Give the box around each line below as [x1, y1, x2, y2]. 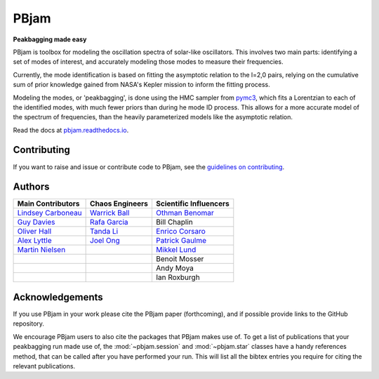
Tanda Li [90, 227, 119, 237]
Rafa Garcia [90, 218, 129, 227]
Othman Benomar [155, 208, 214, 218]
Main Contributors [17, 199, 80, 208]
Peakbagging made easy [13, 35, 87, 44]
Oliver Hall [17, 227, 52, 237]
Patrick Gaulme [155, 236, 207, 246]
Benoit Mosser [155, 254, 204, 264]
